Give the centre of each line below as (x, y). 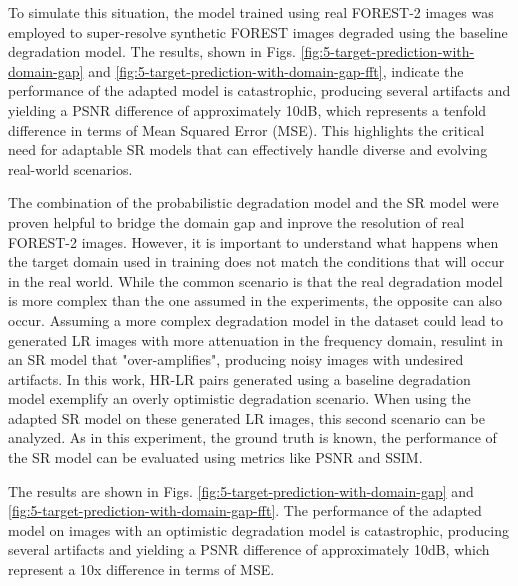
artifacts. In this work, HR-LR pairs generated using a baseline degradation (239, 378)
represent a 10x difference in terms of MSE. (141, 569)
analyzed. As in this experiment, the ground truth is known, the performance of (252, 437)
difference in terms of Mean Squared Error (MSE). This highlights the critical (246, 129)
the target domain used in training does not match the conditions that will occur (256, 261)
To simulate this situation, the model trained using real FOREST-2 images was (251, 12)
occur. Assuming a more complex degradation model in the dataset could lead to (255, 319)
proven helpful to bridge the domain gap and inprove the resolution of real (236, 221)
